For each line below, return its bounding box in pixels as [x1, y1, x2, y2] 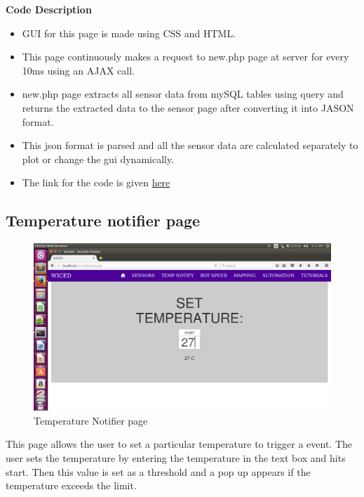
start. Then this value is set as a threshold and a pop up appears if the [6, 464, 311, 479]
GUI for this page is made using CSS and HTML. [22, 25, 236, 40]
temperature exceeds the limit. [6, 478, 137, 493]
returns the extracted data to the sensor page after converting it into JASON [22, 100, 354, 115]
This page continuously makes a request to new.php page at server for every [22, 49, 349, 64]
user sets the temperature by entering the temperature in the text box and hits [6, 451, 346, 465]
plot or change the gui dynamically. [22, 151, 175, 166]
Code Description [6, 2, 92, 16]
